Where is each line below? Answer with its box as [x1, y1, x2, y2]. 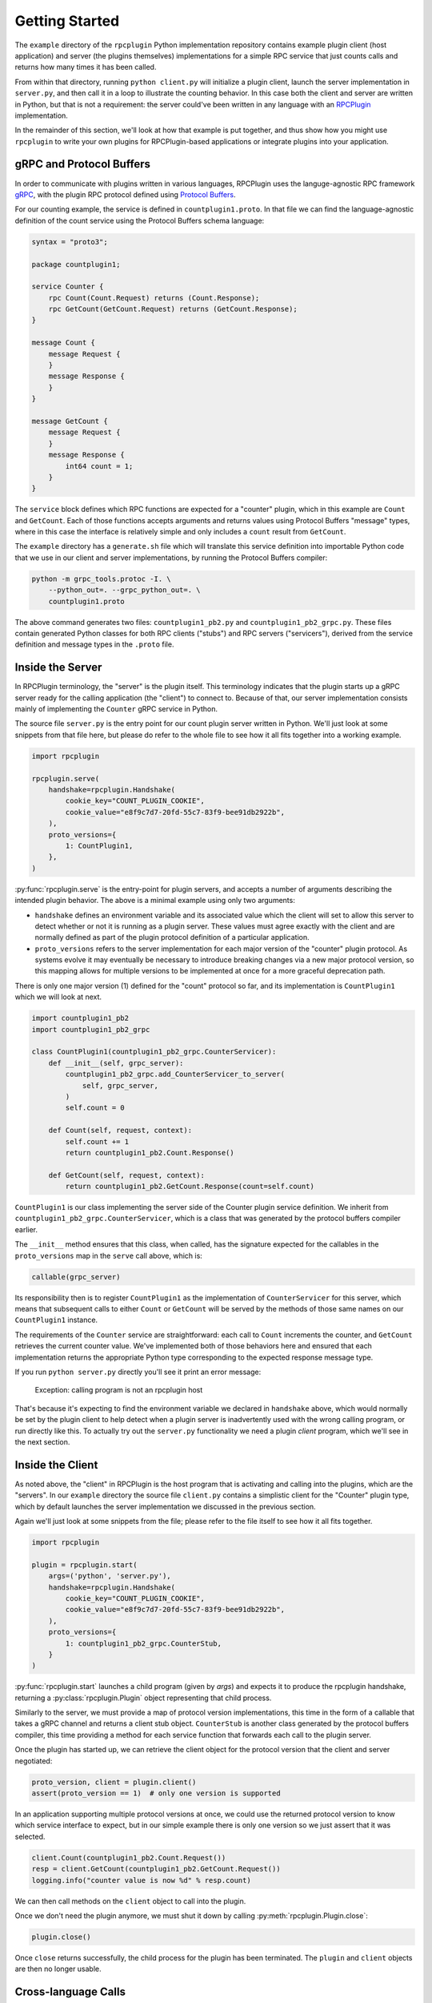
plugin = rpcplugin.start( [31, 1560, 138, 1570]
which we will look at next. [14, 992, 102, 1001]
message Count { [31, 338, 96, 348]
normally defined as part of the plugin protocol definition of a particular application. [34, 933, 310, 942]
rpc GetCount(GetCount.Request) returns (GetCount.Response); [48, 304, 298, 314]
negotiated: [14, 1755, 53, 1766]
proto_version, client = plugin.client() [31, 1777, 197, 1787]
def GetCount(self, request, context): [48, 1171, 206, 1179]
